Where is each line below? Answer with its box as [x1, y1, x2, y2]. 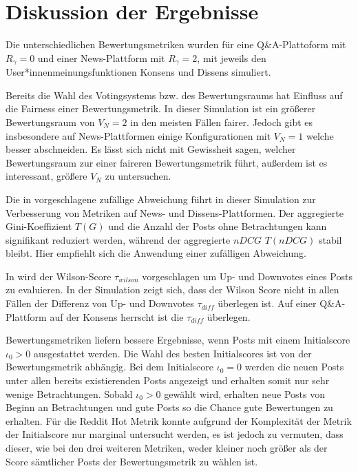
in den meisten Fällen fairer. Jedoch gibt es [130, 114, 313, 129]
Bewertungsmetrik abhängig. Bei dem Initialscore [6, 359, 214, 374]
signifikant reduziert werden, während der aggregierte [6, 232, 231, 246]
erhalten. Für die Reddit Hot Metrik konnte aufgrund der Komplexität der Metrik [6, 413, 352, 428]
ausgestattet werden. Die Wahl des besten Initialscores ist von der [33, 346, 312, 360]
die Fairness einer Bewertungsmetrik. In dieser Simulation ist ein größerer [6, 101, 316, 116]
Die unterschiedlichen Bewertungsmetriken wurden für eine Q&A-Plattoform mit [6, 37, 346, 52]
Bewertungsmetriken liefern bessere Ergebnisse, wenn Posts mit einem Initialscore [6, 333, 350, 347]
